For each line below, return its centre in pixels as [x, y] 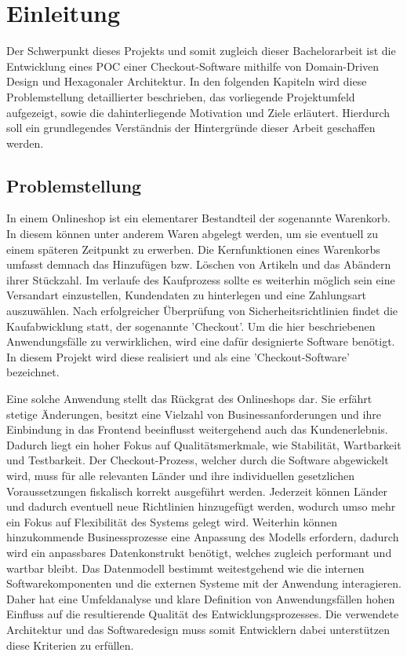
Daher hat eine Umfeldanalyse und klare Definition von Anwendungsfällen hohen [201, 598]
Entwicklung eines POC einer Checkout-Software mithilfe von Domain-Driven [193, 66]
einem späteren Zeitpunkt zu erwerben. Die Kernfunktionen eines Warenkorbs [193, 249]
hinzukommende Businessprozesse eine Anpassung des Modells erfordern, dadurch [203, 537]
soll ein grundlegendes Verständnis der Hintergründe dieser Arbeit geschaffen [191, 128]
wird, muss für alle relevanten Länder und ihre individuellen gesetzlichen [180, 475]
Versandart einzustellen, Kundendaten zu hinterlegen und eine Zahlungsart [186, 295]
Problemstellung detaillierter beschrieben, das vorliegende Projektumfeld [181, 96]
